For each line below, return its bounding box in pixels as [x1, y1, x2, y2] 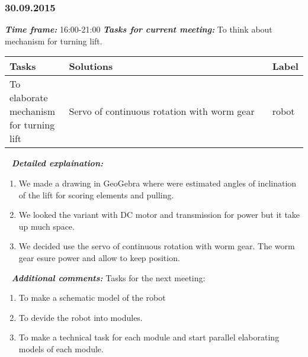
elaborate [9, 91, 48, 105]
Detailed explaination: [11, 157, 103, 169]
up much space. [18, 220, 75, 232]
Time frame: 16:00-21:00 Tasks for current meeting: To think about [5, 23, 272, 36]
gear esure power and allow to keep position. [18, 251, 180, 263]
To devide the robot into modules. [18, 311, 143, 323]
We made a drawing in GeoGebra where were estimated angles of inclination [18, 177, 297, 189]
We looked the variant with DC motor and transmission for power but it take [18, 208, 300, 221]
